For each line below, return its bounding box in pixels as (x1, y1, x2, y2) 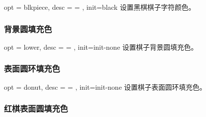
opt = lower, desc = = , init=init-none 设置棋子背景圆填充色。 (4, 41, 198, 52)
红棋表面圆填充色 (4, 102, 68, 115)
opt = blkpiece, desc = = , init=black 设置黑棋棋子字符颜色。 (4, 2, 195, 12)
